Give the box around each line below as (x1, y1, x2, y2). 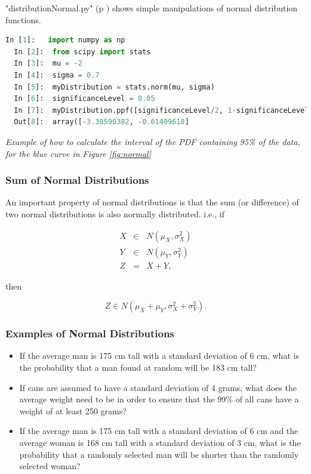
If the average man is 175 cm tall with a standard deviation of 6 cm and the (19, 424, 298, 437)
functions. (5, 13, 41, 26)
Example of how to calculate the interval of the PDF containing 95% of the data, (5, 135, 300, 147)
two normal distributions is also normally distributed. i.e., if (5, 207, 224, 220)
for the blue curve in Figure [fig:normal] (5, 147, 151, 159)
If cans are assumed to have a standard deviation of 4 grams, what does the (19, 381, 297, 393)
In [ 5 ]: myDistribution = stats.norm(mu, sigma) (14, 82, 215, 91)
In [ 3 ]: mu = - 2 (14, 59, 82, 68)
